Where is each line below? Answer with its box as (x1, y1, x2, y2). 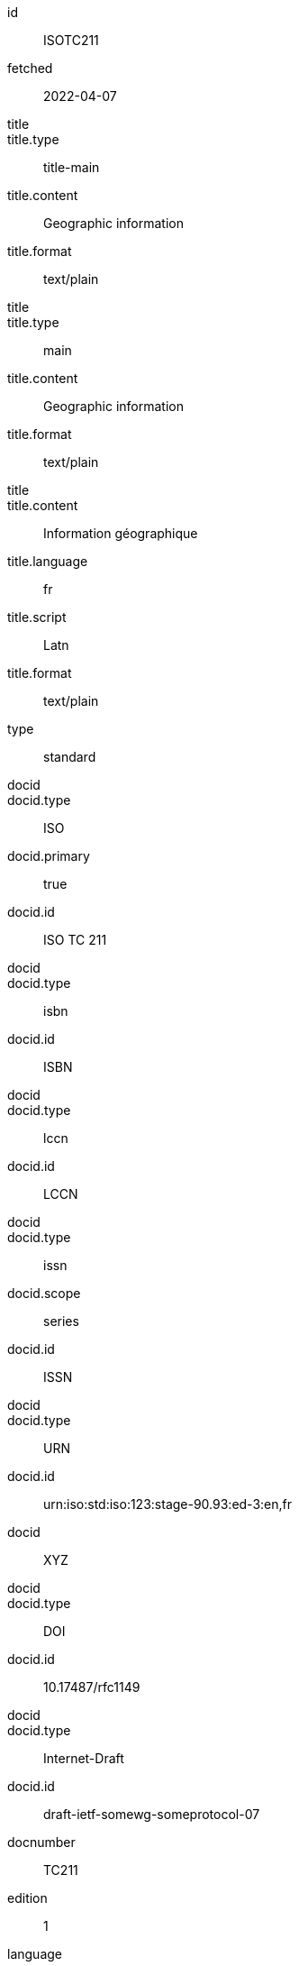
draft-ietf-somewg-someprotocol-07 (43, 1806, 260, 1822)
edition (7, 1890, 48, 1906)
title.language (7, 553, 88, 569)
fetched (7, 60, 53, 76)
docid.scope (7, 1285, 81, 1301)
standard (43, 749, 96, 764)
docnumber (7, 1834, 76, 1850)
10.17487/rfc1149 (43, 1679, 140, 1695)
